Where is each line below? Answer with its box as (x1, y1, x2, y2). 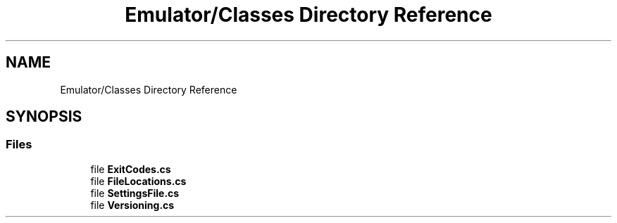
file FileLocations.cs (90, 174, 187, 187)
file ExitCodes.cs (90, 163, 171, 175)
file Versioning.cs (90, 198, 175, 211)
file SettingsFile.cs (90, 186, 180, 199)
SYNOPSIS (6, 108, 82, 126)
